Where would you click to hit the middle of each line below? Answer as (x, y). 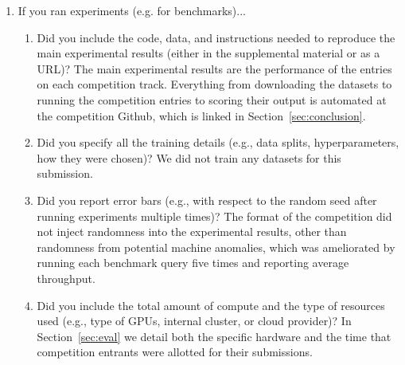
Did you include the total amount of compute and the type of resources (211, 305)
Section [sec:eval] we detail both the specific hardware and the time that (214, 336)
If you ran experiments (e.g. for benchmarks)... (132, 10)
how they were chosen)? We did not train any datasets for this (189, 157)
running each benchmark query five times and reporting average (193, 263)
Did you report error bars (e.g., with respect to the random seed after (207, 200)
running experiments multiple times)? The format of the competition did (214, 216)
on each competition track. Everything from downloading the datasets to (214, 84)
